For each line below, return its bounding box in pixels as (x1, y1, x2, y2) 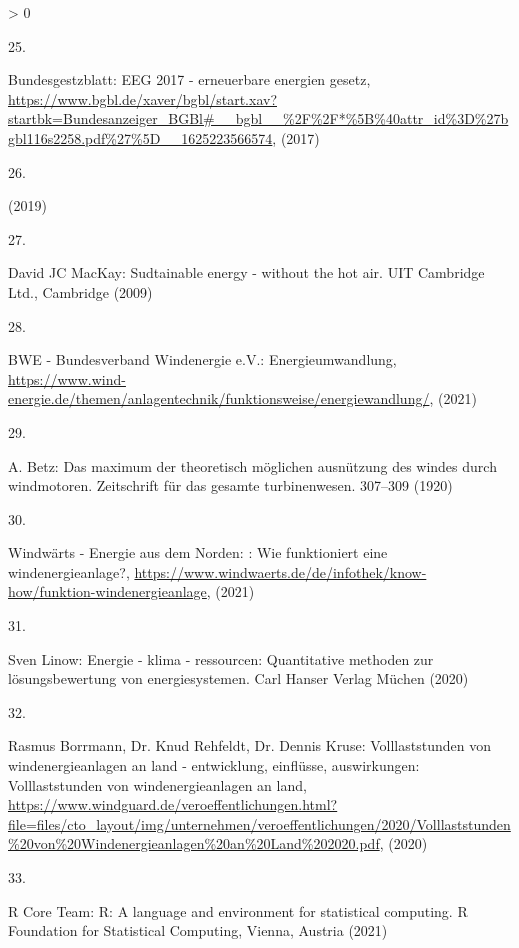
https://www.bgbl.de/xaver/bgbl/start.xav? (8, 88, 277, 109)
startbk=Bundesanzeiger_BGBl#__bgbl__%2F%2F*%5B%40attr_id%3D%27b (8, 108, 509, 129)
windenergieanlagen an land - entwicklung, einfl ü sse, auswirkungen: (8, 755, 420, 776)
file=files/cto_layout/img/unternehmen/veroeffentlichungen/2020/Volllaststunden (8, 813, 511, 834)
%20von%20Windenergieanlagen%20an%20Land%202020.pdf (8, 833, 380, 854)
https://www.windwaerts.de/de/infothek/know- (134, 561, 427, 582)
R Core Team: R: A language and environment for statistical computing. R (8, 900, 468, 921)
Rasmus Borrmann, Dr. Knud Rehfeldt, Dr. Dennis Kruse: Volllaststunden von (8, 735, 491, 756)
